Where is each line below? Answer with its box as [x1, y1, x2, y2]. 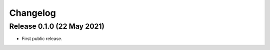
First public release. [21, 36, 62, 42]
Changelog [9, 7, 56, 18]
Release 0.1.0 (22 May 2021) [9, 22, 104, 31]
